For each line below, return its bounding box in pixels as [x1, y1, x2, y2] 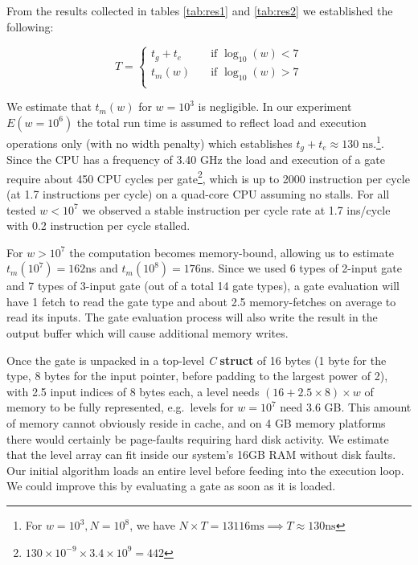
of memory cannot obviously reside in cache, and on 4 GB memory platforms [6, 415, 386, 432]
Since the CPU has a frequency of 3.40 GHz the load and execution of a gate [6, 151, 385, 168]
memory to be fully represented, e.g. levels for [6, 399, 234, 416]
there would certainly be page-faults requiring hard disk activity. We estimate [6, 430, 389, 447]
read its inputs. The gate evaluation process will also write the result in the [6, 309, 378, 325]
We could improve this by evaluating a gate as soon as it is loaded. [6, 477, 336, 494]
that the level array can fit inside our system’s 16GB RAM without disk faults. [6, 446, 396, 463]
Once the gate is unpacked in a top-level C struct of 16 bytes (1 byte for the [6, 351, 387, 368]
